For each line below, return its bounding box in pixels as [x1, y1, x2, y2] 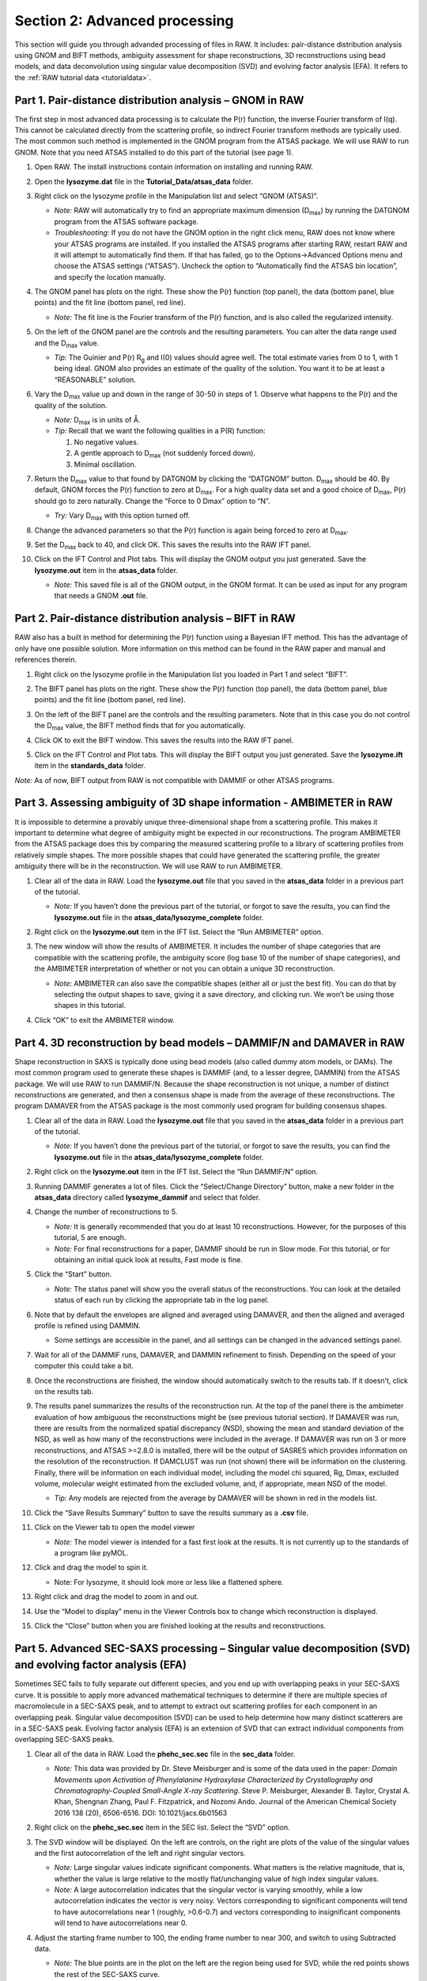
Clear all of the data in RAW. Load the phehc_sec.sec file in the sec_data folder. [34, 1749, 296, 1758]
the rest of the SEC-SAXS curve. [54, 1969, 161, 1979]
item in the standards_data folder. [34, 761, 146, 770]
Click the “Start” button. [34, 1269, 112, 1279]
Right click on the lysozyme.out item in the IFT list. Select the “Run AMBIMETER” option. [34, 927, 323, 937]
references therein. [14, 655, 77, 665]
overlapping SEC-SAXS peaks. [14, 1735, 115, 1744]
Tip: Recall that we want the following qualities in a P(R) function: [54, 426, 266, 436]
